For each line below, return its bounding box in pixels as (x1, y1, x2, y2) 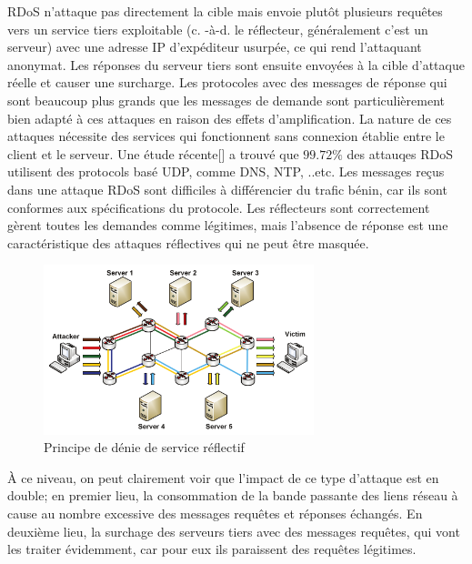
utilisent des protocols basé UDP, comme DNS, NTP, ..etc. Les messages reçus (7, 162, 445, 181)
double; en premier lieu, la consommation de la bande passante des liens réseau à (7, 486, 458, 505)
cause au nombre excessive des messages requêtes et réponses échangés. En (7, 503, 423, 522)
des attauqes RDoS (346, 144, 453, 163)
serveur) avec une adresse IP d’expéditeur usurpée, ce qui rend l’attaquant (7, 37, 422, 56)
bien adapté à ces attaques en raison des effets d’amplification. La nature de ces (7, 108, 452, 127)
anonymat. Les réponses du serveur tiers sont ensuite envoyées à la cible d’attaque (7, 55, 465, 74)
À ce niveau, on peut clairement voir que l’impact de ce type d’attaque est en (7, 468, 439, 487)
